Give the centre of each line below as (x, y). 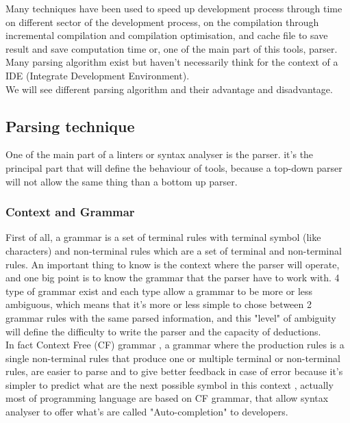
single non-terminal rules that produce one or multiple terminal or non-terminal (173, 358)
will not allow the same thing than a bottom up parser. (122, 181)
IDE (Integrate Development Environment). (98, 75)
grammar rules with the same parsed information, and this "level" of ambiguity (171, 317)
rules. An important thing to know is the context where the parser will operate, (173, 264)
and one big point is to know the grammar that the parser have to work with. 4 (173, 278)
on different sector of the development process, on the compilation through (162, 22)
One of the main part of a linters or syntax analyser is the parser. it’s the (160, 154)
